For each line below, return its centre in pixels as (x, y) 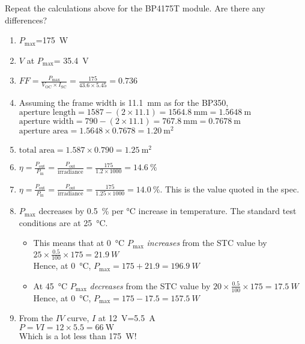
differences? (26, 20)
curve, (78, 318)
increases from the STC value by (207, 243)
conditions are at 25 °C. (63, 222)
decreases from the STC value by (150, 285)
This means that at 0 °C (79, 243)
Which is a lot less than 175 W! (78, 335)
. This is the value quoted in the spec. (230, 189)
